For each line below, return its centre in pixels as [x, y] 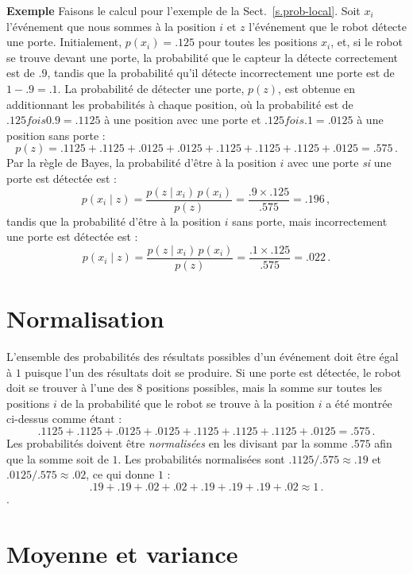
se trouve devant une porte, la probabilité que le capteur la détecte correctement [202, 57]
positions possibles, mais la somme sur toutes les [264, 388]
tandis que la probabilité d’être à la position [114, 221]
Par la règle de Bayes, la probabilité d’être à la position [141, 163]
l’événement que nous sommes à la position [111, 26]
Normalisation [85, 318]
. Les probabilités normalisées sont [201, 458]
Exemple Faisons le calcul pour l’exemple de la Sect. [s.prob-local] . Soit [183, 10]
